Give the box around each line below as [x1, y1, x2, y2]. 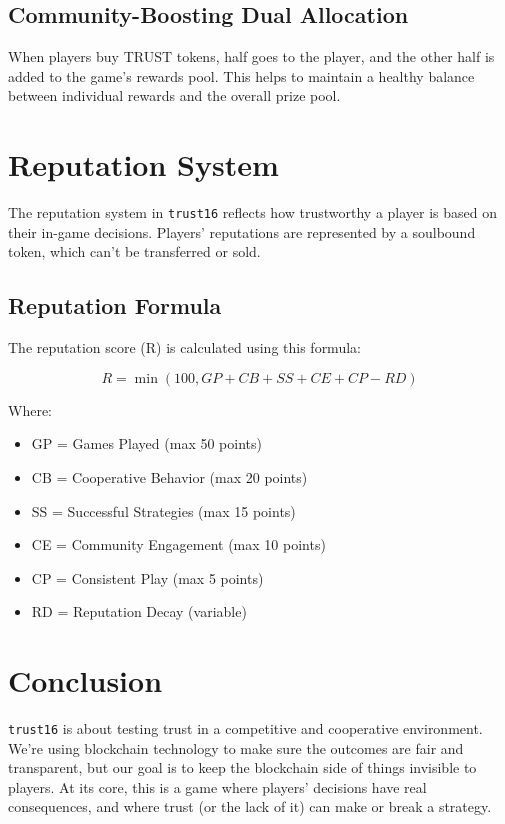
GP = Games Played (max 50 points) [31, 433, 262, 454]
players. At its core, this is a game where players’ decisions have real [8, 776, 427, 797]
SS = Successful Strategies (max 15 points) [31, 500, 296, 521]
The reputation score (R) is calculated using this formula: [8, 337, 361, 358]
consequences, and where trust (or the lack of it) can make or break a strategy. [8, 796, 492, 817]
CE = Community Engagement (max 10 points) [31, 534, 326, 555]
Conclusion [8, 660, 163, 701]
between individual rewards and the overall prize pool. [8, 85, 341, 106]
